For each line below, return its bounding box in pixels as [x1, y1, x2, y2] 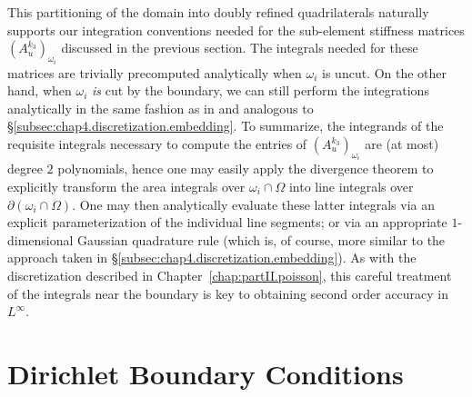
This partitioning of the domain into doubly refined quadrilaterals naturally [7, 3, 429, 21]
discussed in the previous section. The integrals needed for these [61, 38, 418, 57]
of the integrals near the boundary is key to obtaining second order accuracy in [7, 283, 449, 303]
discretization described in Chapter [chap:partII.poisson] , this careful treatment [7, 266, 452, 284]
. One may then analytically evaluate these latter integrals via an [72, 194, 436, 213]
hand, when [7, 81, 72, 100]
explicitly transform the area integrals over [7, 177, 246, 196]
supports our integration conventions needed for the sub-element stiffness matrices [7, 20, 465, 39]
